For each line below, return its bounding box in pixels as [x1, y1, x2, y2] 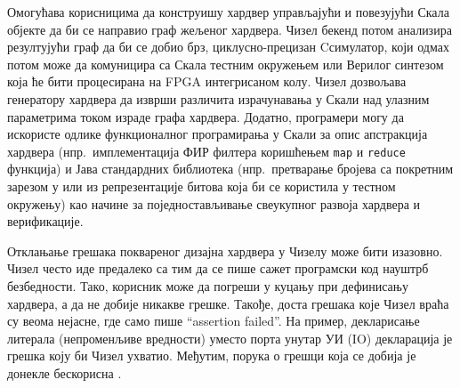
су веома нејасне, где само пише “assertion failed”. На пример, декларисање [7, 311, 420, 330]
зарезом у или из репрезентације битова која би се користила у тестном [7, 177, 396, 195]
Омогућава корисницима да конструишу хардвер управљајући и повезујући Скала [7, 3, 449, 20]
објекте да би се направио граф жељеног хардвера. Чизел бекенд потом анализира [7, 20, 452, 38]
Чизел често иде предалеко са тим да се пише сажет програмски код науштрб [7, 259, 429, 278]
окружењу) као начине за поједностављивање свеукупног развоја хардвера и [7, 194, 420, 213]
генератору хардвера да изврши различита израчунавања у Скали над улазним [7, 89, 430, 108]
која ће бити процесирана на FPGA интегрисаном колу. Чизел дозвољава [7, 72, 407, 91]
